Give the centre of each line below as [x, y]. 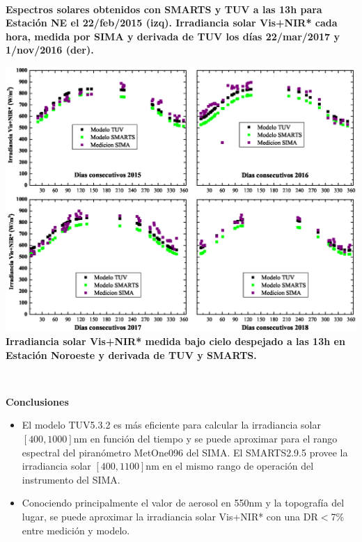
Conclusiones [37, 401]
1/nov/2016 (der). [50, 50]
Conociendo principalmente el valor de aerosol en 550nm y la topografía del [183, 503]
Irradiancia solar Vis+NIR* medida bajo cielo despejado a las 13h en [175, 341]
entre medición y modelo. [76, 530]
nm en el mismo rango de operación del [230, 466]
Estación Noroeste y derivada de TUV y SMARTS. [131, 354]
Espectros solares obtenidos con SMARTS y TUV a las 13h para [164, 9]
